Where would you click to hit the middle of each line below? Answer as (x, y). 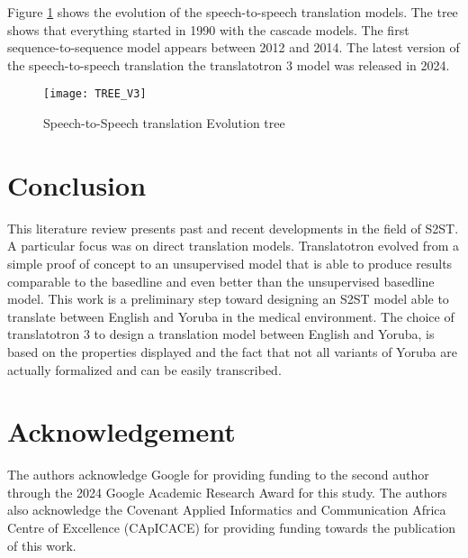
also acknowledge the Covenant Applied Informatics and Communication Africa (227, 510)
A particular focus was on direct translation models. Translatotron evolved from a (233, 246)
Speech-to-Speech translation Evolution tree (164, 123)
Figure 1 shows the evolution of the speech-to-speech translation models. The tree (233, 12)
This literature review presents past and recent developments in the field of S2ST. (233, 228)
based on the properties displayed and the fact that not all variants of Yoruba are (232, 351)
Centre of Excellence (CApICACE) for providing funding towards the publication (232, 527)
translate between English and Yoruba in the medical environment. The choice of (231, 316)
